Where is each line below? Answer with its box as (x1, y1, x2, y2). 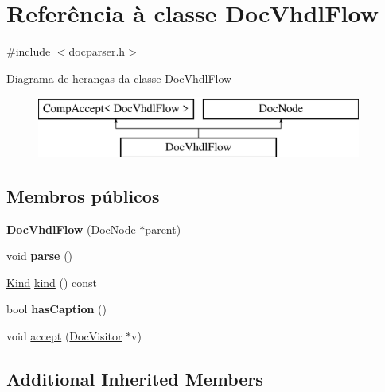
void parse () (6, 247, 73, 264)
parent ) (145, 220, 181, 237)
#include (6, 43, 51, 60)
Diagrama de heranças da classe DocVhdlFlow (6, 69, 232, 86)
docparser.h (68, 43, 126, 60)
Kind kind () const (6, 274, 98, 290)
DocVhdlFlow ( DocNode (6, 220, 136, 237)
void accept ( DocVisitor (6, 328, 122, 344)
